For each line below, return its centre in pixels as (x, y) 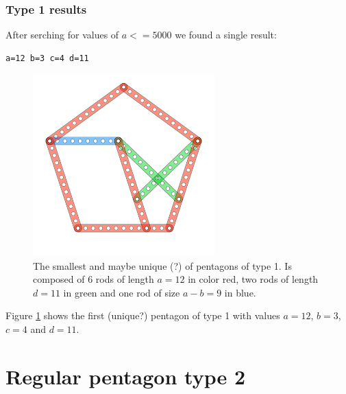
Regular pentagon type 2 (126, 376)
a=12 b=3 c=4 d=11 (47, 58)
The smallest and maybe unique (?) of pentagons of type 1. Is (162, 265)
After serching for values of (62, 35)
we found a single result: (226, 35)
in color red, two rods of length (253, 279)
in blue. (240, 292)
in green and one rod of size (122, 292)
